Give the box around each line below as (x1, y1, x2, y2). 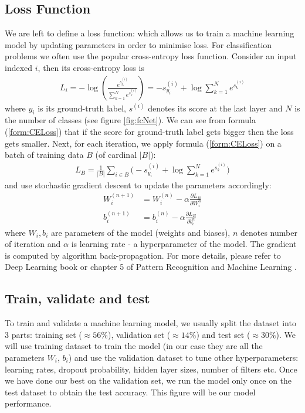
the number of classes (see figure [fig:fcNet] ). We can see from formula (5, 114, 256, 126)
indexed (5, 61, 33, 73)
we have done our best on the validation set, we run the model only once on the (5, 374, 292, 387)
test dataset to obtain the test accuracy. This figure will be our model (5, 385, 256, 398)
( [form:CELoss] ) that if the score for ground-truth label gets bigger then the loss (5, 126, 294, 137)
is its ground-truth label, (38, 101, 126, 114)
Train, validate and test (5, 289, 150, 307)
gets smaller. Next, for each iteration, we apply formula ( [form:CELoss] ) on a (5, 137, 282, 149)
